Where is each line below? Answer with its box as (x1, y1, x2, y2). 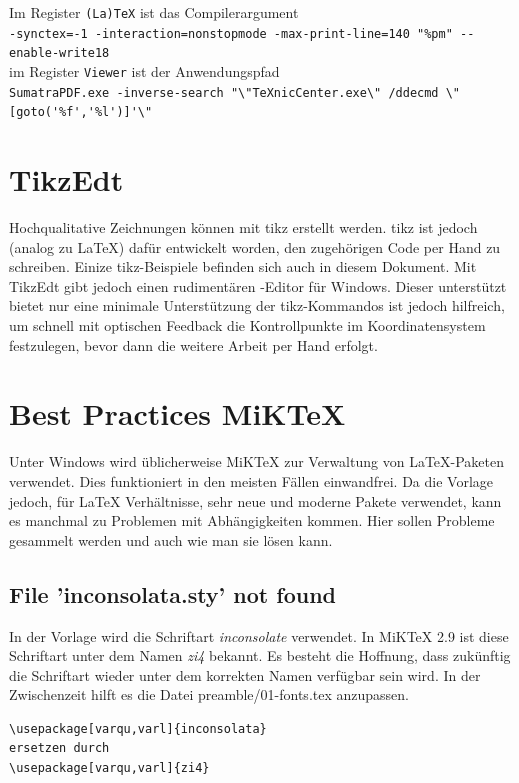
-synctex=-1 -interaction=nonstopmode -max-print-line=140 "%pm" (9, 26, 453, 41)
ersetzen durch (9, 741, 110, 756)
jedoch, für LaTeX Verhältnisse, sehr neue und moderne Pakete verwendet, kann (9, 490, 502, 511)
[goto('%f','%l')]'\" (9, 105, 153, 120)
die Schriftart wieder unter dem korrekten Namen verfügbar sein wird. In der (9, 664, 481, 685)
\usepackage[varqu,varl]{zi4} (9, 761, 210, 776)
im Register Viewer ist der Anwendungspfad (9, 60, 280, 81)
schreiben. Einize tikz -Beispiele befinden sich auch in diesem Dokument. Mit (9, 256, 477, 277)
